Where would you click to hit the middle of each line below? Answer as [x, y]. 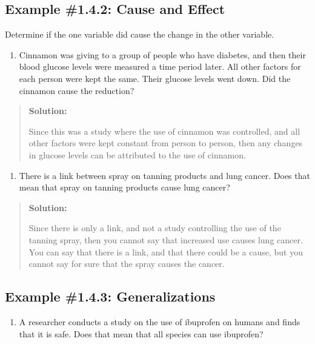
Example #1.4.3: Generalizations [110, 296]
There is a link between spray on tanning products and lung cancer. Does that [164, 175]
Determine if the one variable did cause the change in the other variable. [140, 34]
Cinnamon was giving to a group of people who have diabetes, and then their [162, 54]
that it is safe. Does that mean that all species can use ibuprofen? [141, 333]
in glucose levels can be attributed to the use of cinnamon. [137, 154]
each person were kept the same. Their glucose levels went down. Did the [155, 78]
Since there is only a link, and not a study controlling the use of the [155, 228]
